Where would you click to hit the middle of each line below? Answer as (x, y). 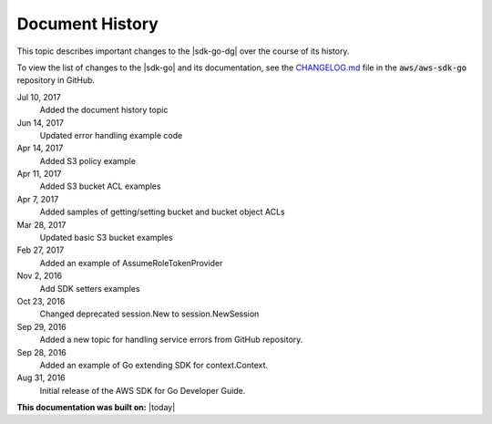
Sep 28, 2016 (42, 352)
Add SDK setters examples (90, 288)
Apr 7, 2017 (38, 199)
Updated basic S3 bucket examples (106, 238)
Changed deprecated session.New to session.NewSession (149, 314)
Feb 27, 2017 (41, 250)
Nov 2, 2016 (40, 276)
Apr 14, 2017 (40, 148)
